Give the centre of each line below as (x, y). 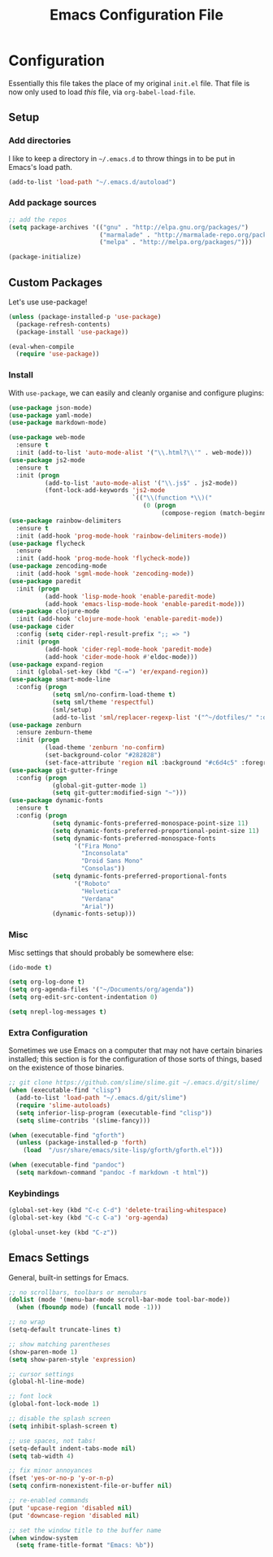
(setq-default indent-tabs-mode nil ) (72, 1448)
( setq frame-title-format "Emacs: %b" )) (85, 1546)
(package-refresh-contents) (63, 324)
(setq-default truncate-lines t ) (65, 1330)
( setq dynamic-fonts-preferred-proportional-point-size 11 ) (156, 831)
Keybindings (34, 1193)
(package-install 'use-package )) (72, 332)
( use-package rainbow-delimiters (65, 521)
